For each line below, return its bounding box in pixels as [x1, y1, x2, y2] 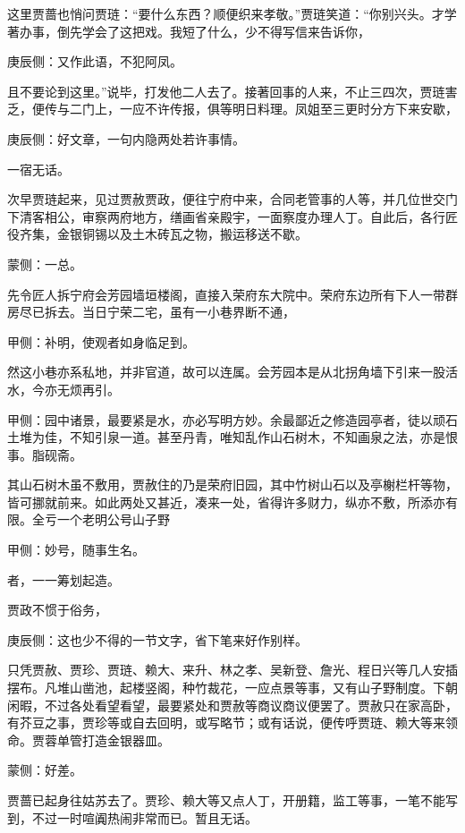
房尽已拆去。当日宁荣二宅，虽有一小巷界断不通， [7, 302, 295, 321]
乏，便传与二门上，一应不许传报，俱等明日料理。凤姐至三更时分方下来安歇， [7, 99, 458, 118]
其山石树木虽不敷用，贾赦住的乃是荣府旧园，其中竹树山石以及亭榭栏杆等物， [7, 475, 458, 494]
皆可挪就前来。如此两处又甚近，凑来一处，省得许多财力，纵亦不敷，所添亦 [7, 492, 445, 511]
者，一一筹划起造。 [7, 570, 120, 589]
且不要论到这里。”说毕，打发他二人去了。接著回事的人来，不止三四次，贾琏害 [7, 81, 458, 100]
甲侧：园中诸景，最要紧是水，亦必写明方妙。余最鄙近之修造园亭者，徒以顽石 [7, 410, 458, 429]
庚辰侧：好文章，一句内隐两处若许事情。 [7, 129, 245, 148]
